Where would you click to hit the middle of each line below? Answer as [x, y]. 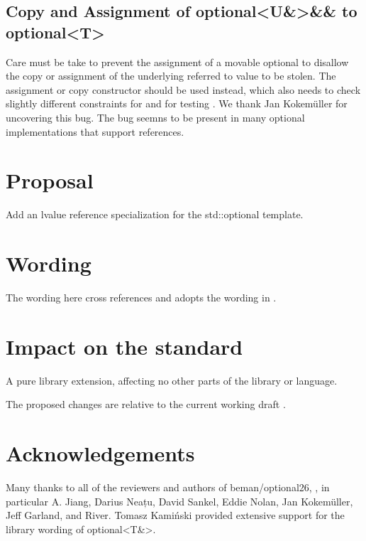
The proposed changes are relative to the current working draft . [146, 404]
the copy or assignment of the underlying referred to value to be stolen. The [171, 76]
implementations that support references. [95, 131]
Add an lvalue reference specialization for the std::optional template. [155, 214]
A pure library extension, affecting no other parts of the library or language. [172, 380]
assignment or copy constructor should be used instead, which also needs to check [183, 89]
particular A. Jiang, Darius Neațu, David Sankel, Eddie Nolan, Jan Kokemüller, [179, 501]
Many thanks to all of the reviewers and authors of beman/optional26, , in [168, 487]
